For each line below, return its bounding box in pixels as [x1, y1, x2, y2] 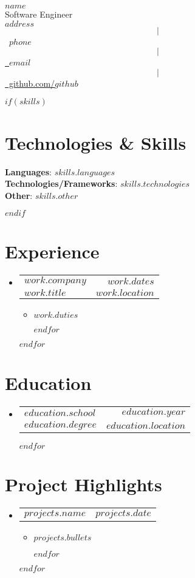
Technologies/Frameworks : [5, 177, 118, 190]
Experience [5, 239, 100, 264]
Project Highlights [5, 471, 162, 496]
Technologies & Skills [5, 130, 186, 155]
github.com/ [9, 76, 55, 89]
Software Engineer [5, 8, 73, 20]
